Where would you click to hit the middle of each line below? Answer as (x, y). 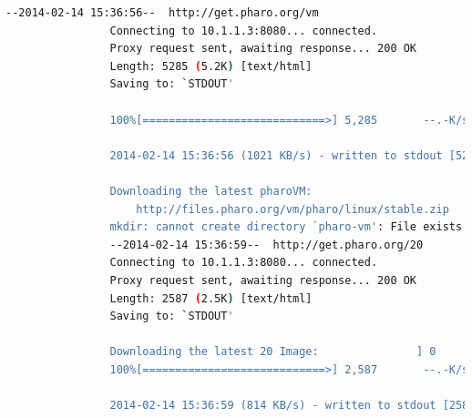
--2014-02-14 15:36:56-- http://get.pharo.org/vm (162, 13)
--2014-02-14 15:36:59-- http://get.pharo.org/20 (267, 245)
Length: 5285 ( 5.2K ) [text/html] (211, 66)
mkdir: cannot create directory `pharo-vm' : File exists (286, 227)
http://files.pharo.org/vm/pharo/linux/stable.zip (292, 209)
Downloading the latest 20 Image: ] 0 (273, 352)
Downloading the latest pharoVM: (211, 191)
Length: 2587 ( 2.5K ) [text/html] (211, 298)
